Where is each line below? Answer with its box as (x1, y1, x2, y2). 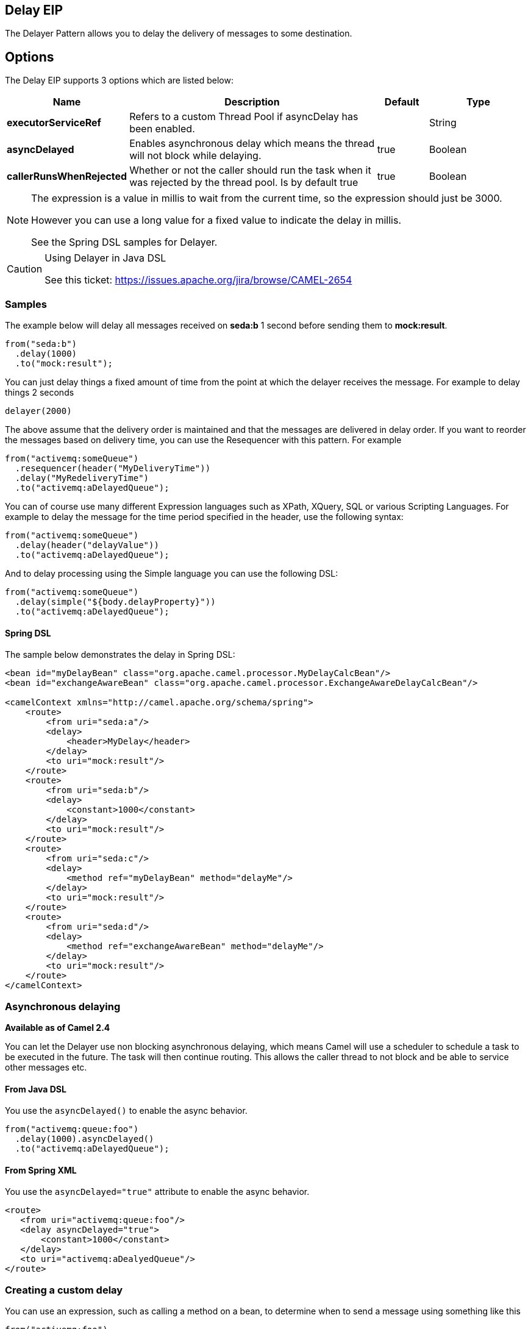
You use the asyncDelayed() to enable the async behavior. (5, 1105, 248, 1116)
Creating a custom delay (5, 1283, 123, 1296)
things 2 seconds (5, 387, 74, 398)
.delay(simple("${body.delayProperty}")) (15, 597, 216, 607)
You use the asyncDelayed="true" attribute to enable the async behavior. (5, 1186, 310, 1197)
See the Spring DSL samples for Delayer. (31, 236, 218, 249)
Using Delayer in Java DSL (45, 252, 166, 265)
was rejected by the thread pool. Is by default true (129, 176, 358, 189)
